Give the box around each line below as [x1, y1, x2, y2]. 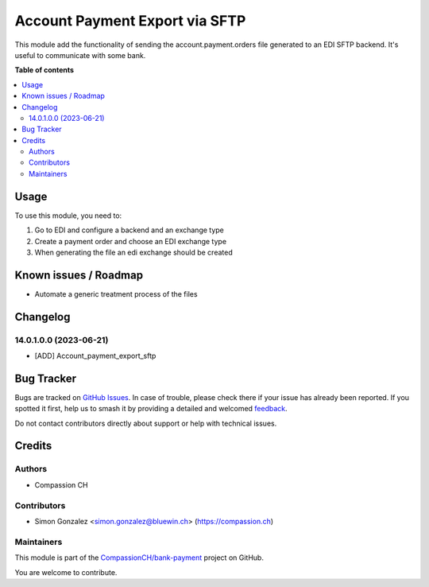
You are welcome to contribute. [14, 567, 118, 577]
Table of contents [14, 65, 75, 75]
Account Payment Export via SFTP [14, 12, 246, 29]
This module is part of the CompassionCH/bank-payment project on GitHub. [14, 553, 264, 562]
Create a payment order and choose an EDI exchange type [34, 236, 226, 246]
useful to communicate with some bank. [14, 50, 146, 60]
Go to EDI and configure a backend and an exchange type [34, 225, 224, 235]
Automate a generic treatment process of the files [34, 289, 198, 298]
